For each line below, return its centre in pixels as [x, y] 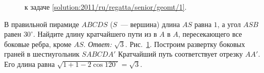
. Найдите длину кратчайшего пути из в [95, 34]
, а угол [229, 24]
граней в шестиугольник [42, 54]
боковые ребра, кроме [38, 44]
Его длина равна [30, 64]
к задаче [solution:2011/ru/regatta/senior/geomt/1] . [106, 7]
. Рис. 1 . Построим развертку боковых [185, 44]
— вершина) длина [150, 24]
